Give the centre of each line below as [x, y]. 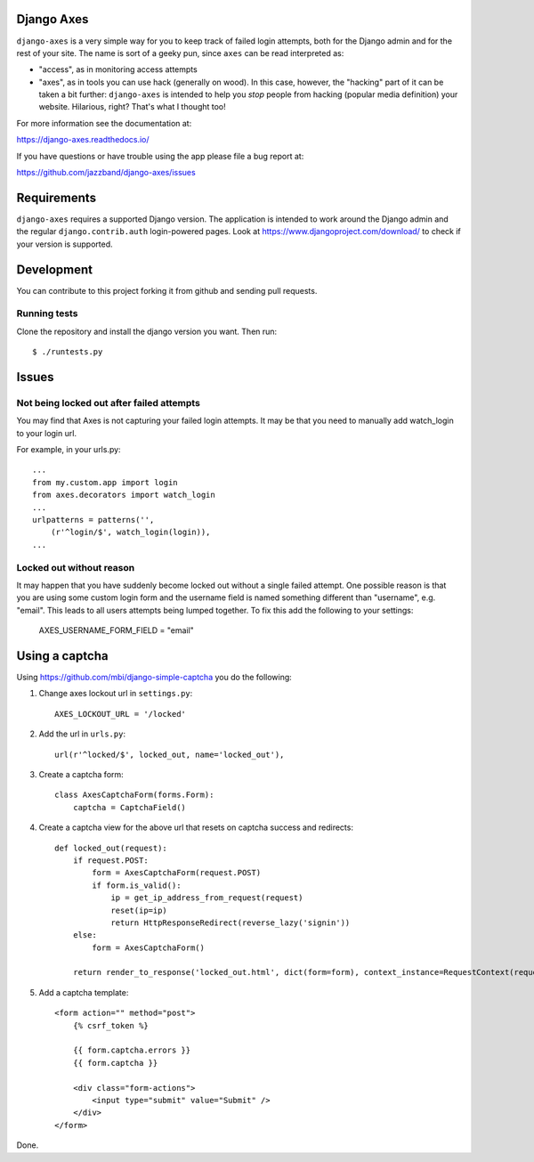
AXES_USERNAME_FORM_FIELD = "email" [117, 630]
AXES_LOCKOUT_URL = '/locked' [121, 714]
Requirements [57, 197]
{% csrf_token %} [110, 1025]
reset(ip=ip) [139, 910]
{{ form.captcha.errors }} [132, 1050]
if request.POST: [110, 860]
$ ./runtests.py [68, 352]
